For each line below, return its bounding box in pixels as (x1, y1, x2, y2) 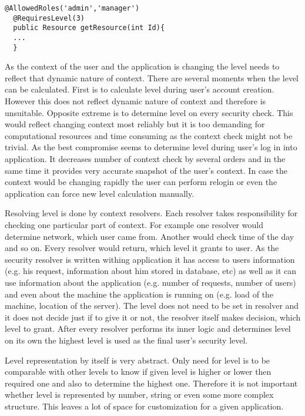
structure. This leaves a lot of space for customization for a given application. (5, 400, 284, 412)
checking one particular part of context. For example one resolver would (5, 219, 263, 230)
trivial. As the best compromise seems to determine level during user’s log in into (5, 141, 297, 153)
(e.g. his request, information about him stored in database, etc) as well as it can (5, 265, 297, 277)
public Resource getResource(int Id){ (13, 24, 165, 32)
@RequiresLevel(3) (13, 14, 85, 22)
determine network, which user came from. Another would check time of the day (5, 230, 294, 242)
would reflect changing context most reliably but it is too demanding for (5, 118, 265, 130)
